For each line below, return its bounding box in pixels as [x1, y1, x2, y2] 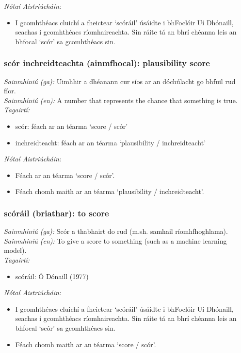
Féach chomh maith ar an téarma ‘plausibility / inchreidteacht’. [15, 186, 204, 196]
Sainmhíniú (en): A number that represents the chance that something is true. [4, 95, 238, 105]
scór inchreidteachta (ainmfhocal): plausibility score [4, 57, 210, 69]
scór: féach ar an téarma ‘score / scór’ [15, 121, 128, 131]
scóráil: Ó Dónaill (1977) [15, 271, 89, 281]
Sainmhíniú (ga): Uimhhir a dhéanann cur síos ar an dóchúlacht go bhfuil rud [4, 76, 236, 86]
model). [4, 245, 27, 255]
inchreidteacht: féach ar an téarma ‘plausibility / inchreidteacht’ [15, 137, 206, 147]
